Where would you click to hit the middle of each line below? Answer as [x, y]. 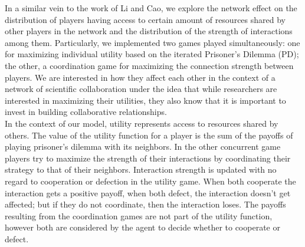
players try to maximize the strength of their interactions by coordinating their [148, 158]
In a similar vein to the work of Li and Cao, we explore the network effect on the [151, 8]
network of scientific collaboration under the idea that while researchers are [141, 89]
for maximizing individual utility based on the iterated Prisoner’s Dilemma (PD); [152, 54]
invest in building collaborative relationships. [86, 112]
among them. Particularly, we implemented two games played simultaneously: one [152, 42]
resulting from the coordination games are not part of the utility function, [139, 215]
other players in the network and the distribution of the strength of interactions [149, 31]
